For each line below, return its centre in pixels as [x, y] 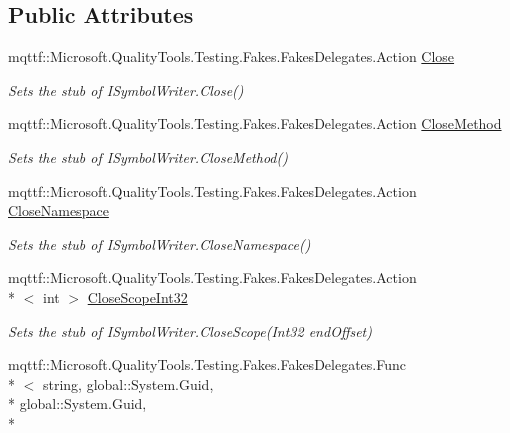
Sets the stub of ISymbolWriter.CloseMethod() [148, 156]
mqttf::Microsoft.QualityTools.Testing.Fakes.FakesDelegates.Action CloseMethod [255, 123]
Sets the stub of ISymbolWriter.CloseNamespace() [159, 243]
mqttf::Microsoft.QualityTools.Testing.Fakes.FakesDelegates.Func [207, 364]
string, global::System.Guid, [128, 383]
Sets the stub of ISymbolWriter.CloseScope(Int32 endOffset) [190, 330]
